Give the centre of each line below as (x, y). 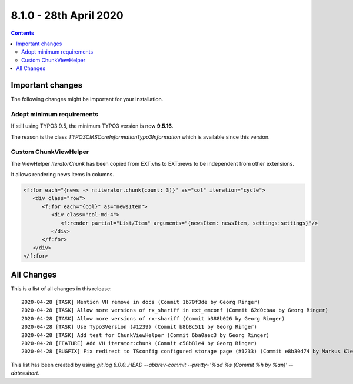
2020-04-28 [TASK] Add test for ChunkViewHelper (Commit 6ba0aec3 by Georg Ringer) (146, 335)
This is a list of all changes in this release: (61, 289)
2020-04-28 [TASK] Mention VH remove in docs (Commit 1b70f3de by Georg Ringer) (141, 302)
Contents (23, 33)
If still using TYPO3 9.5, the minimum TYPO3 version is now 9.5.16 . (92, 126)
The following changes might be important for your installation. (87, 99)
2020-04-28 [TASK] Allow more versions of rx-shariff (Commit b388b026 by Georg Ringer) (153, 318)
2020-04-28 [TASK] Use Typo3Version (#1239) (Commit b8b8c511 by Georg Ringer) (139, 327)
